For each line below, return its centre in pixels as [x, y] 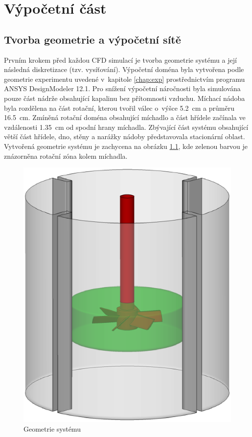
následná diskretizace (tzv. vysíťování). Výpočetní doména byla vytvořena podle [124, 69]
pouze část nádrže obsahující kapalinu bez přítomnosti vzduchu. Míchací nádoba [125, 98]
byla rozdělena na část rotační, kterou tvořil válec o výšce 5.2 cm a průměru [119, 108]
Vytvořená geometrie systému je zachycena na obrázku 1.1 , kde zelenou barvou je [126, 146]
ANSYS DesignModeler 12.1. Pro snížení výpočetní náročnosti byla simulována [122, 88]
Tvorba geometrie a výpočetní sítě [92, 39]
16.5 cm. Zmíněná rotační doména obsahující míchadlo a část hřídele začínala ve [125, 117]
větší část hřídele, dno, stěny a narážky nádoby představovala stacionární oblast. [125, 136]
